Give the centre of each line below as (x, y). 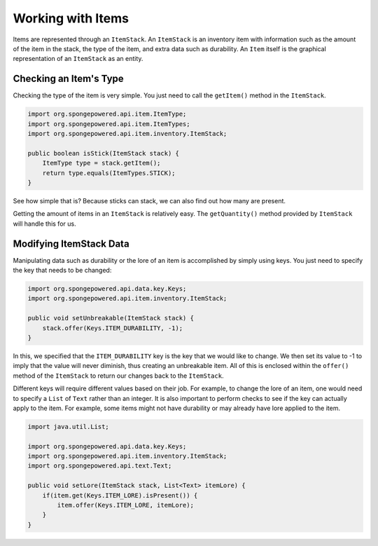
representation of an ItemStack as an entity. (78, 59)
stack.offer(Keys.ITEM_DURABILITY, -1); (113, 328)
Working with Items (71, 18)
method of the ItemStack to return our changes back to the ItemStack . (118, 376)
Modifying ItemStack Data (71, 244)
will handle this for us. (44, 224)
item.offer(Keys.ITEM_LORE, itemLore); (125, 505)
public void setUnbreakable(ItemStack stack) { (111, 318)
